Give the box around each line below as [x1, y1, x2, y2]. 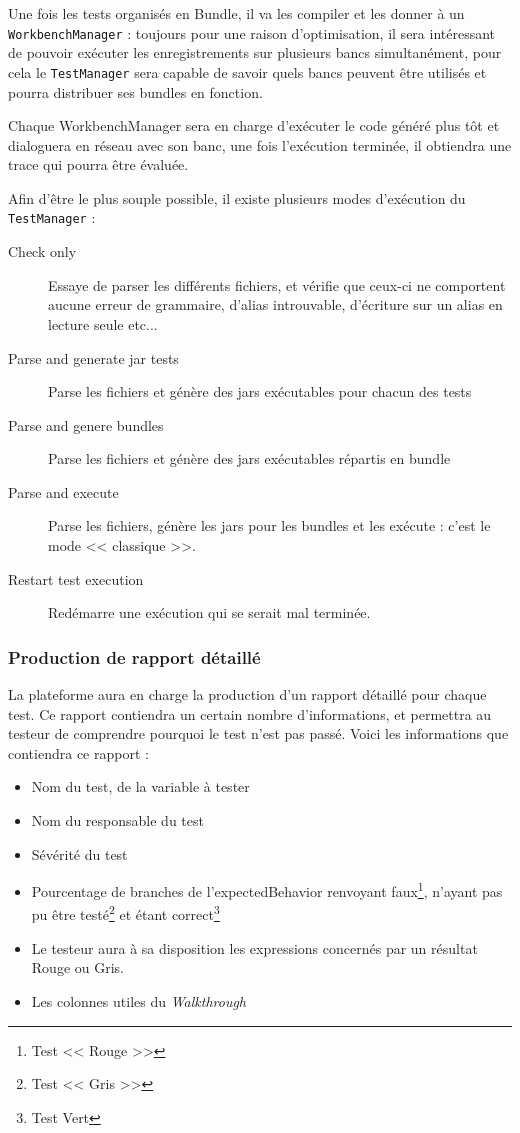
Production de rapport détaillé [8, 644, 261, 669]
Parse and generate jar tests [8, 347, 179, 368]
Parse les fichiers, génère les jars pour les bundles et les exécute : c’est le [48, 515, 491, 536]
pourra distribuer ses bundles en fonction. [8, 81, 263, 102]
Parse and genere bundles [8, 414, 164, 435]
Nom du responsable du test [31, 810, 204, 831]
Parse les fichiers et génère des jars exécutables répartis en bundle [48, 448, 451, 469]
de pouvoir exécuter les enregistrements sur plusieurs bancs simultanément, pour [8, 42, 502, 63]
